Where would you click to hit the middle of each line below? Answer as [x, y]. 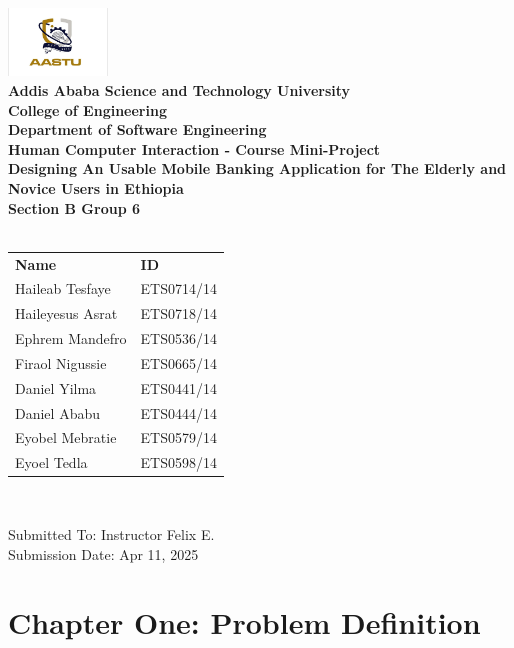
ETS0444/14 [178, 412]
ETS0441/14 [178, 387]
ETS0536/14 [178, 338]
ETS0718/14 [178, 313]
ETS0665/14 [178, 362]
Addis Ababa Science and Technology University [179, 90]
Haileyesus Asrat [66, 313]
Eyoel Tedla [51, 462]
